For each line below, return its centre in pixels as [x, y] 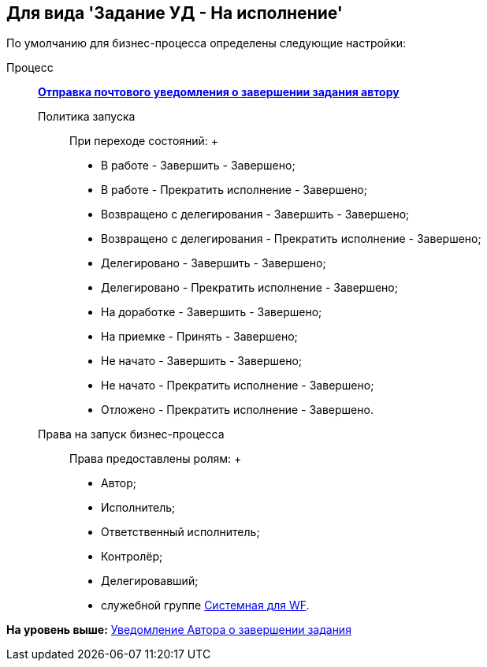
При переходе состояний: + [144, 141]
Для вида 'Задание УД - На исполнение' [175, 13]
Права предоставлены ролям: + [156, 459]
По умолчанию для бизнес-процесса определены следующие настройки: [206, 43]
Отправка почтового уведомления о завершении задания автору [219, 92]
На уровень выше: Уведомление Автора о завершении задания [179, 630]
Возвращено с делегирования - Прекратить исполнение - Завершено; [291, 239]
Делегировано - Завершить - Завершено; [214, 263]
